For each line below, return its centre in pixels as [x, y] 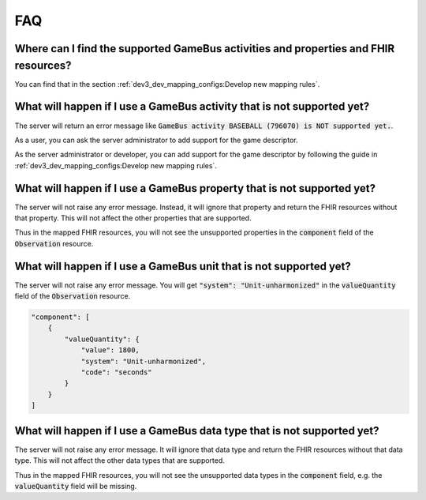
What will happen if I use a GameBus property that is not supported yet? [195, 188]
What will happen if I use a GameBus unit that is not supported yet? [183, 266]
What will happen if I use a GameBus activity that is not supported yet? [192, 107]
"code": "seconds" [117, 372]
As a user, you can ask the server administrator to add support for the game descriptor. [156, 140]
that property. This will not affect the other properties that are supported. [133, 218]
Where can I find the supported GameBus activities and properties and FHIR [205, 49]
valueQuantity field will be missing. [76, 486]
